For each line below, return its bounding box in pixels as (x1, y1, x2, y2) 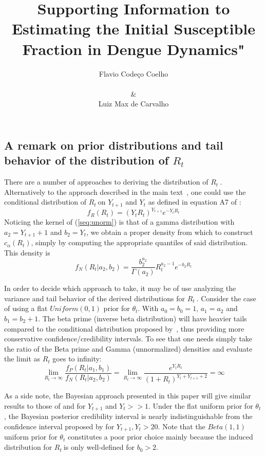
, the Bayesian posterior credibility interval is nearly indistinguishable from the (4, 411, 253, 422)
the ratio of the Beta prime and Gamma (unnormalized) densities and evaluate (4, 343, 253, 354)
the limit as (4, 353, 41, 364)
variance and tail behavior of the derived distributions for (4, 293, 185, 303)
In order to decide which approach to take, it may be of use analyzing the (4, 283, 236, 294)
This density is (4, 247, 50, 258)
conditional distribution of (4, 196, 87, 207)
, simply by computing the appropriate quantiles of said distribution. (31, 237, 248, 248)
